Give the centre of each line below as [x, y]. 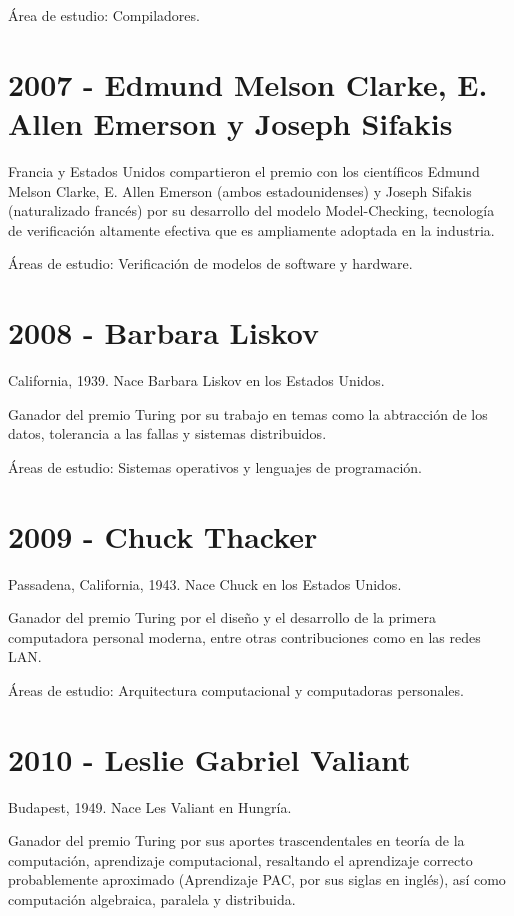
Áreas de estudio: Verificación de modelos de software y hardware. [210, 263]
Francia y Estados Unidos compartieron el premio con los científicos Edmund [244, 170]
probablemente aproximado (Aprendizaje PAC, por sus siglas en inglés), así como [257, 879]
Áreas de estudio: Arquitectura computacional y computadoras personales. [236, 689]
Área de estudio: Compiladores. [104, 15]
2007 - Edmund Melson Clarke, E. [248, 83]
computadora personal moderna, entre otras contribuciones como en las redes [244, 636]
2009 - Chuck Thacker [163, 535]
